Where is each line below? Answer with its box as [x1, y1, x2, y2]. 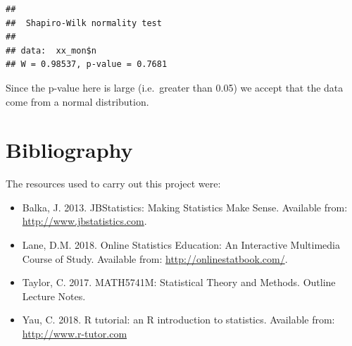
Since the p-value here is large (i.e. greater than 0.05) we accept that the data [6, 80, 344, 94]
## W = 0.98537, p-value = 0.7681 [6, 59, 168, 70]
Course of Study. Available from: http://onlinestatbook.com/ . [22, 251, 288, 266]
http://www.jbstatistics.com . [22, 214, 147, 228]
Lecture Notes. [22, 288, 86, 303]
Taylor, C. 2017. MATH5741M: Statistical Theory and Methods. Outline [22, 275, 336, 290]
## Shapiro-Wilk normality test [6, 18, 162, 28]
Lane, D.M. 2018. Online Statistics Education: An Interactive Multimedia [22, 237, 340, 252]
